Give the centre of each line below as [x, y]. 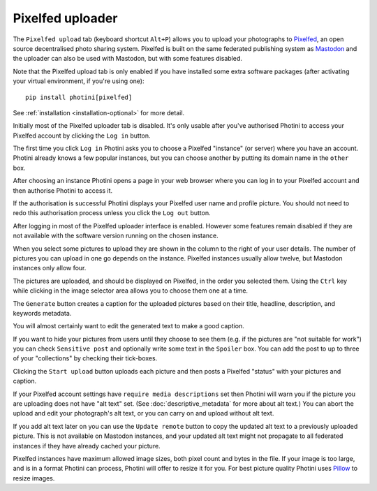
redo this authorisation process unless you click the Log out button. [112, 213]
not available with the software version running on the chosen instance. [116, 236]
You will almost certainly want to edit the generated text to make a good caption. [128, 326]
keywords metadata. [42, 313]
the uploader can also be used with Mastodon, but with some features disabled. [127, 59]
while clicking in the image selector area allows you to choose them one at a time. [130, 291]
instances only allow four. [50, 268]
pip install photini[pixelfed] [79, 97]
